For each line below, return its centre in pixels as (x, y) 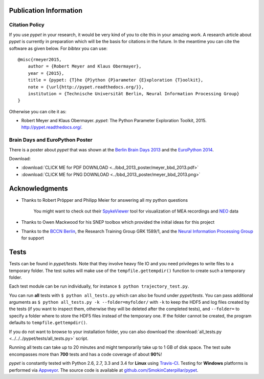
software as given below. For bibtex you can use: (58, 48)
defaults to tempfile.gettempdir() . (48, 323)
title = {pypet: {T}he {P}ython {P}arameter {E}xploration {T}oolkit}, (115, 80)
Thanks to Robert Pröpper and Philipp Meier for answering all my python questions (105, 200)
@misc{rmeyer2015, (40, 59)
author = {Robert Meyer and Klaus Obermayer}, (85, 66)
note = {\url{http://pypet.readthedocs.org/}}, (86, 87)
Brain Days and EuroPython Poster (51, 140)
